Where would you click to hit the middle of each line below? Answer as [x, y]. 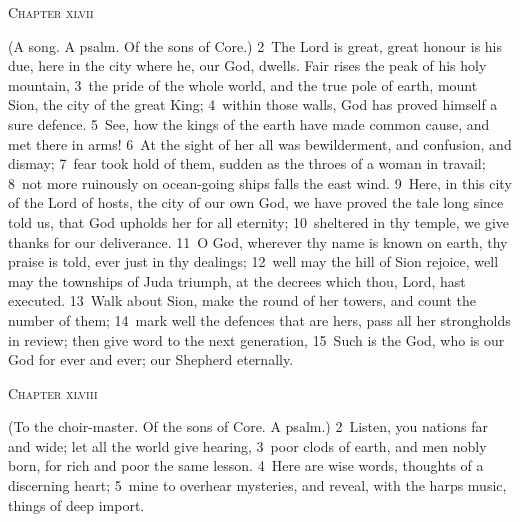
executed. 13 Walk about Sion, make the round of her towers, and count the [242, 300]
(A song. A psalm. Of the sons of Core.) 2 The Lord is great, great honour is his [255, 45]
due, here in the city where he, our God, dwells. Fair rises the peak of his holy [247, 65]
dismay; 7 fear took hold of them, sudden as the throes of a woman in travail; [247, 163]
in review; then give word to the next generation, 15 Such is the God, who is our [256, 339]
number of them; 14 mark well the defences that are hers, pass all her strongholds [259, 319]
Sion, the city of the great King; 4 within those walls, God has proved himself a [253, 104]
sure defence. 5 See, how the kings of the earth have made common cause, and [249, 123]
